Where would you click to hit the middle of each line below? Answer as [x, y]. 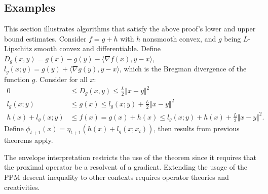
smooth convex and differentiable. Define [97, 48]
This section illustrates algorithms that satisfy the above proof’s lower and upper [130, 29]
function [17, 79]
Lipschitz [18, 48]
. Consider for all [61, 79]
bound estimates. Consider [45, 38]
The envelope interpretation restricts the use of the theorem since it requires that [130, 157]
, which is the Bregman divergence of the [183, 69]
